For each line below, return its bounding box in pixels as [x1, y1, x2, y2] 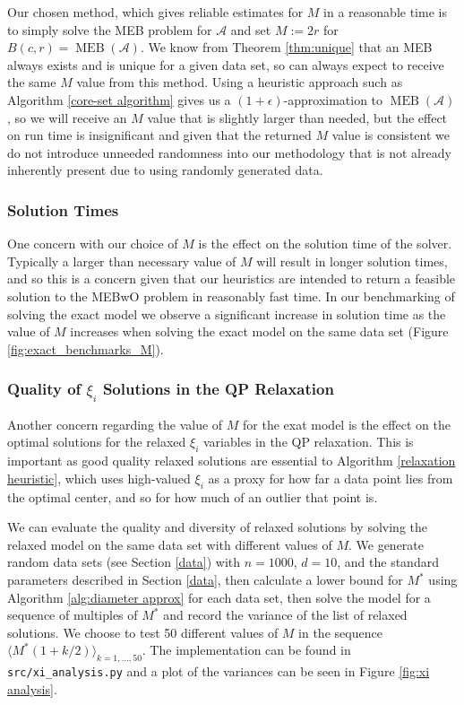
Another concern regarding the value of [7, 414, 223, 433]
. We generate [348, 535, 424, 553]
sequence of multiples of [7, 605, 138, 624]
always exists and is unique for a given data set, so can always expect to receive [7, 55, 444, 74]
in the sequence [298, 622, 382, 641]
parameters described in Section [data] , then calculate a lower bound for [7, 570, 403, 589]
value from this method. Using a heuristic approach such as [76, 73, 403, 91]
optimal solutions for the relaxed [7, 432, 186, 451]
